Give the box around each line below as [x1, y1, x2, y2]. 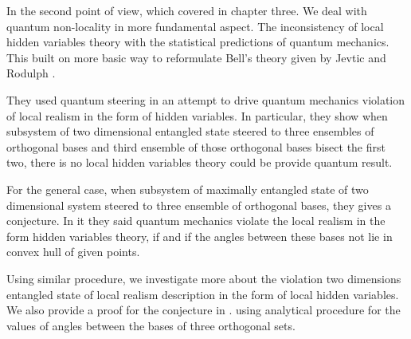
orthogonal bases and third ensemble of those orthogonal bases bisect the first [6, 138, 386, 155]
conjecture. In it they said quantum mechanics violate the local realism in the [6, 212, 386, 229]
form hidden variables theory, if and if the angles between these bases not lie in [6, 227, 393, 244]
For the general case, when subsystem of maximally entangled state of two [6, 180, 369, 197]
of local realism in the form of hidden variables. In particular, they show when [6, 107, 388, 124]
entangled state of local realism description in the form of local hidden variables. [6, 286, 399, 302]
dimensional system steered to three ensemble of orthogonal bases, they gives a [6, 196, 391, 213]
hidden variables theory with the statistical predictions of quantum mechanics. [6, 34, 389, 50]
